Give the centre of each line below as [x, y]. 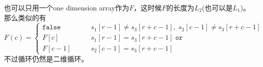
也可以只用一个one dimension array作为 [67, 7]
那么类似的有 [25, 17]
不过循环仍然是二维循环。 [46, 58]
